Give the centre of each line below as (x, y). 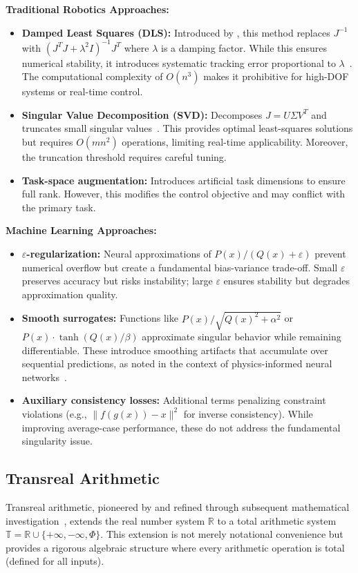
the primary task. (59, 207)
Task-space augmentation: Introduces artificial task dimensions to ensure (183, 180)
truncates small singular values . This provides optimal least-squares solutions (187, 128)
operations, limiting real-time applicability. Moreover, (235, 142)
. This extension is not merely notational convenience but (222, 534)
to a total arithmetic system (277, 520)
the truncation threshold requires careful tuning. (124, 157)
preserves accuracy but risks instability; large (117, 281)
